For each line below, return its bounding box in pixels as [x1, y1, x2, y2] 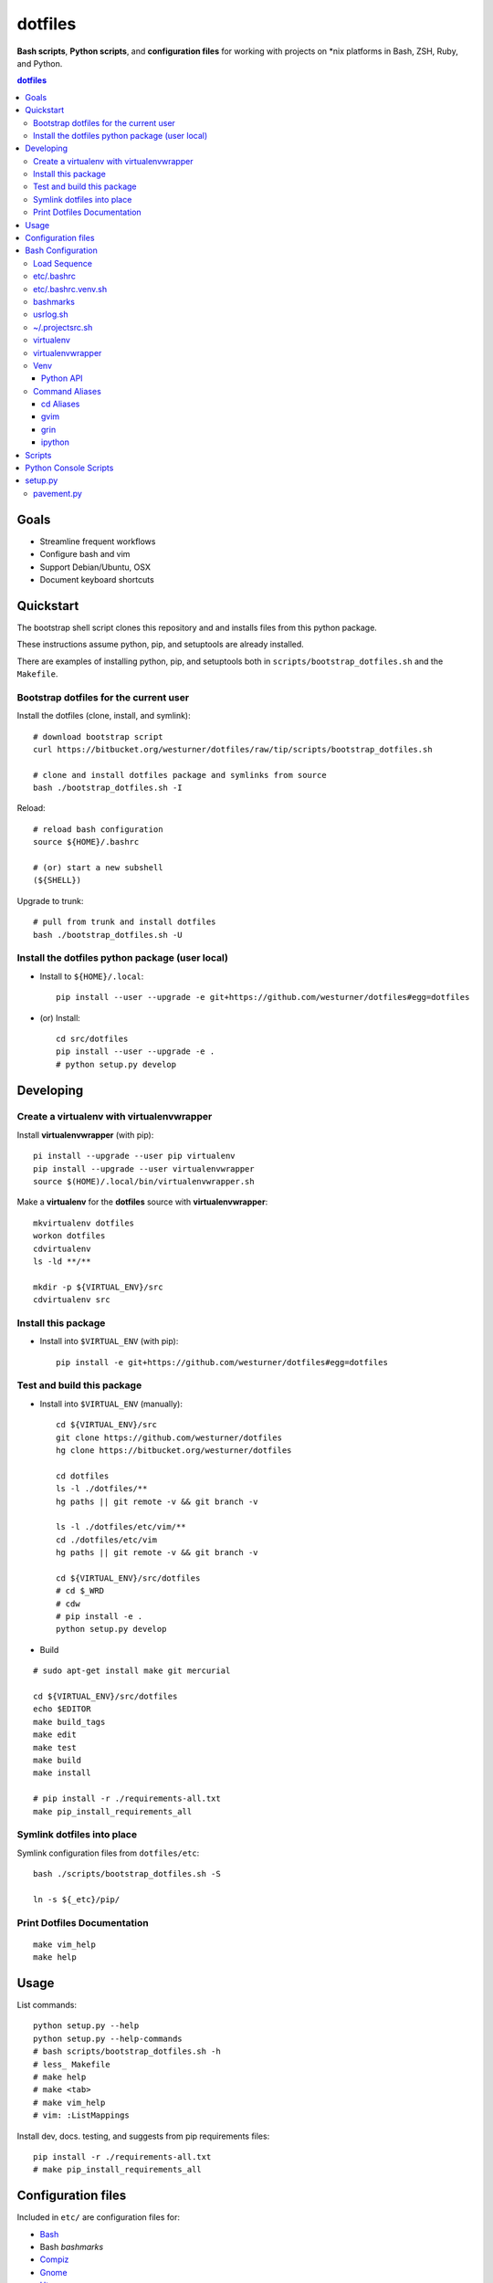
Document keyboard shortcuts [39, 573, 154, 584]
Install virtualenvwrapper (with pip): [16, 1129, 154, 1141]
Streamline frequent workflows [39, 535, 156, 547]
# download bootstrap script [33, 731, 163, 742]
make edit [33, 1730, 77, 1740]
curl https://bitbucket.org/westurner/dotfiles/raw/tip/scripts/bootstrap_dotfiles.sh [33, 744, 433, 754]
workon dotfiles [33, 1231, 106, 1241]
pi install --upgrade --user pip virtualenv [33, 1151, 236, 1162]
